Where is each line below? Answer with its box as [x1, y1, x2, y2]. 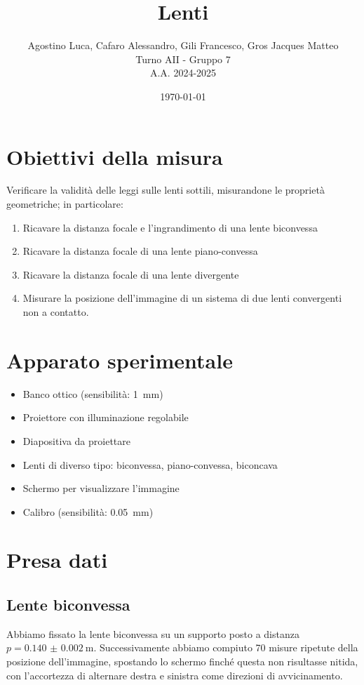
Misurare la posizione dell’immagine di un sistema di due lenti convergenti [22, 291, 342, 305]
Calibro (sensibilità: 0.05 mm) [22, 504, 154, 519]
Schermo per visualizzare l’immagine [22, 481, 180, 496]
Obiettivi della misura [6, 142, 223, 171]
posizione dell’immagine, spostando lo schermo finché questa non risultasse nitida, [6, 654, 358, 669]
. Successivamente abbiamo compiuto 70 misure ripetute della [93, 640, 358, 655]
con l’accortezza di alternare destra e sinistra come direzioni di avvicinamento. [6, 667, 343, 682]
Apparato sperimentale [6, 345, 233, 374]
